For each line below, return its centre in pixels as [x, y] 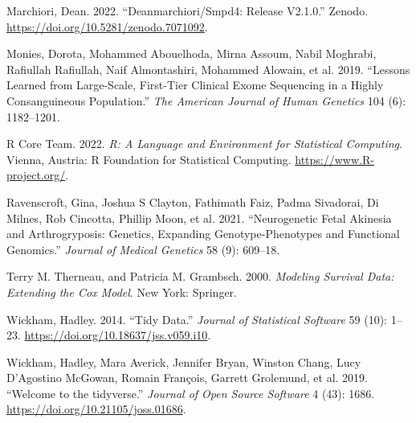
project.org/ [36, 175]
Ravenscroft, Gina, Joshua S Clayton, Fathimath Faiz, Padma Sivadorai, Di [193, 201]
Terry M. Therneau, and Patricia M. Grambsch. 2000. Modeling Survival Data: [200, 276]
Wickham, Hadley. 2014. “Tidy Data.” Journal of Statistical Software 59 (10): [197, 319]
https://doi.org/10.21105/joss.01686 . [96, 409]
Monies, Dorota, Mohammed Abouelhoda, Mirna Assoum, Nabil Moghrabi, [192, 53]
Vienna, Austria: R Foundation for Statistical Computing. [149, 159]
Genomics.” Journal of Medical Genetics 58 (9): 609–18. [143, 249]
